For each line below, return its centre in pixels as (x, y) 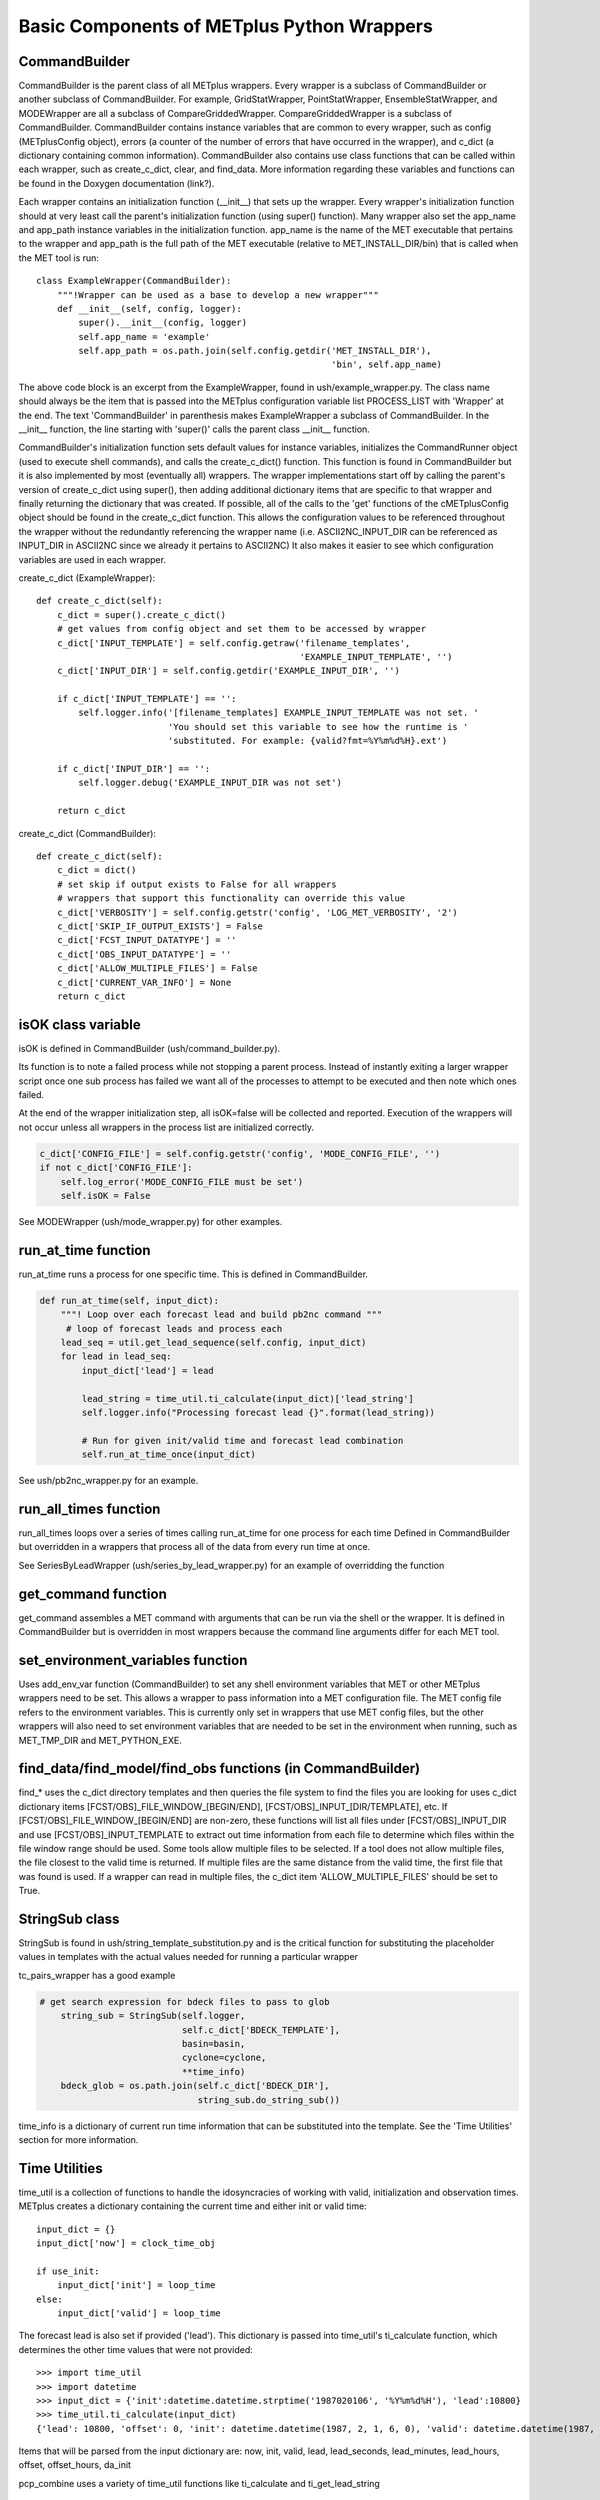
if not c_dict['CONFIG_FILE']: (116, 1168)
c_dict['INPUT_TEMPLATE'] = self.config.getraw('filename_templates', (233, 643)
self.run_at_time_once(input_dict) (169, 1454)
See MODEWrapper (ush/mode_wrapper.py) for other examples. (150, 1221)
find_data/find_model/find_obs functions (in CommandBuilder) (219, 1768)
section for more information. (78, 2139)
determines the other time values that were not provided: (136, 2349)
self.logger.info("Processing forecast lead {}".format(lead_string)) (258, 1412)
